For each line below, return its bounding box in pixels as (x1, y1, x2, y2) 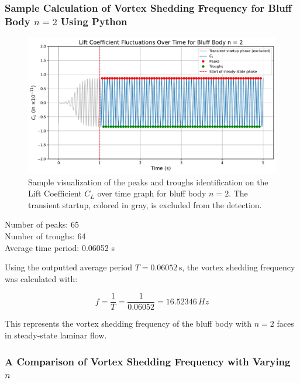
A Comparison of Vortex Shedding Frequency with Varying (5, 354, 291, 368)
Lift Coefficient (28, 187, 82, 199)
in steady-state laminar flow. (5, 329, 107, 341)
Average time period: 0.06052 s (5, 241, 115, 253)
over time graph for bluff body (97, 187, 206, 199)
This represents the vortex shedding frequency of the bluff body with (5, 317, 252, 330)
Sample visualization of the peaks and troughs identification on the (28, 175, 268, 188)
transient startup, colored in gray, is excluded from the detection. (28, 198, 262, 211)
